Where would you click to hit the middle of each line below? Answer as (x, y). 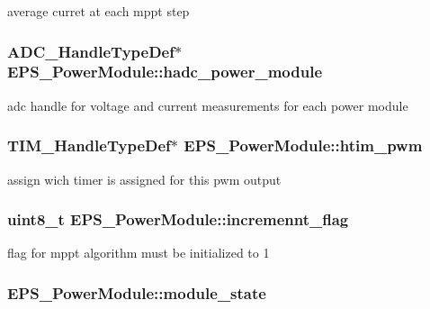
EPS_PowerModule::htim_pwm (303, 145)
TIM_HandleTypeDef (89, 145)
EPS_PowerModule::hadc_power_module (165, 72)
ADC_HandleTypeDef (91, 51)
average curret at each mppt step (99, 11)
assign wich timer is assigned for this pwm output (144, 179)
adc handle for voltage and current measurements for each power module (208, 105)
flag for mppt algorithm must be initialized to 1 (139, 253)
